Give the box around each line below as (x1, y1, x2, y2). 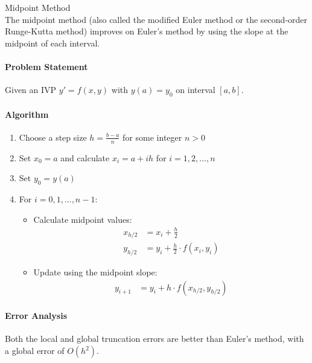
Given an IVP (5, 83, 57, 96)
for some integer (123, 130, 182, 143)
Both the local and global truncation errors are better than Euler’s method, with (5, 332, 304, 345)
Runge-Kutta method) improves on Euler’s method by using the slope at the (5, 25, 288, 37)
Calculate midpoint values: (33, 213, 132, 225)
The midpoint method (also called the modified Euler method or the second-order (5, 13, 308, 25)
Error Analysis (5, 309, 67, 322)
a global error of (5, 344, 65, 357)
